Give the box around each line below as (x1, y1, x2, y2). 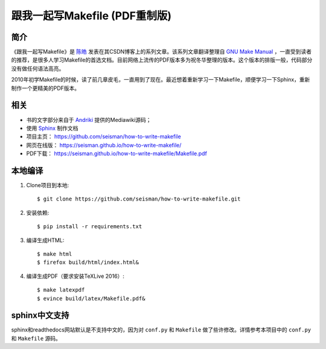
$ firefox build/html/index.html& (37, 259, 139, 266)
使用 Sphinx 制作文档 (26, 124, 78, 132)
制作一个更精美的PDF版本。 (11, 85, 80, 92)
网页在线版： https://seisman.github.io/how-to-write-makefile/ (26, 141, 182, 149)
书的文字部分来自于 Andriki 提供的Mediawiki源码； (26, 116, 152, 123)
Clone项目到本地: (26, 182, 69, 188)
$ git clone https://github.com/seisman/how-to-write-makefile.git (37, 196, 241, 202)
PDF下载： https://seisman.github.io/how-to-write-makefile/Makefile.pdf (26, 150, 208, 157)
